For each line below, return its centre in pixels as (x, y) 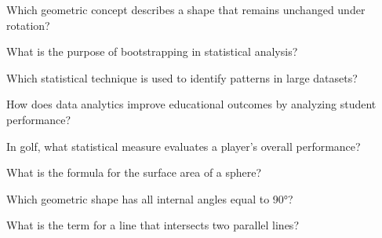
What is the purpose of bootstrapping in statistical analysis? (152, 51)
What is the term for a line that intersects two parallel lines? (153, 225)
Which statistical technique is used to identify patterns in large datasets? (182, 77)
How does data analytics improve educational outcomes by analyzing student (191, 104)
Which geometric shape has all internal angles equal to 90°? (150, 198)
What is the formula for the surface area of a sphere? (134, 172)
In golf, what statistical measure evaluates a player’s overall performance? (184, 146)
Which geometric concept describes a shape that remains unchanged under (186, 9)
